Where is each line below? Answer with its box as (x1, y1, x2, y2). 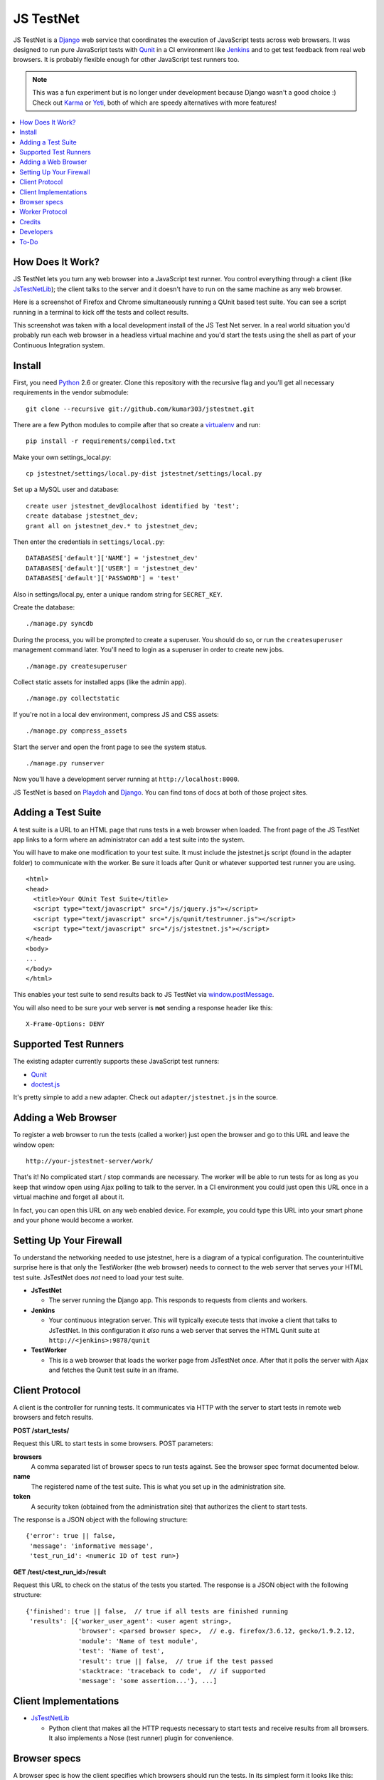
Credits (19, 217, 41, 226)
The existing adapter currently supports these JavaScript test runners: (13, 1057, 220, 1066)
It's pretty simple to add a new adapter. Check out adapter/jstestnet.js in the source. (13, 1093, 278, 1101)
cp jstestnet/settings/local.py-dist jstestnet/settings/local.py (26, 470, 262, 478)
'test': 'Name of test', (78, 1647, 165, 1655)
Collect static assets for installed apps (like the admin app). (13, 677, 186, 686)
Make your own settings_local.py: (13, 453, 112, 461)
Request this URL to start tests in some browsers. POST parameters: (13, 1439, 213, 1448)
